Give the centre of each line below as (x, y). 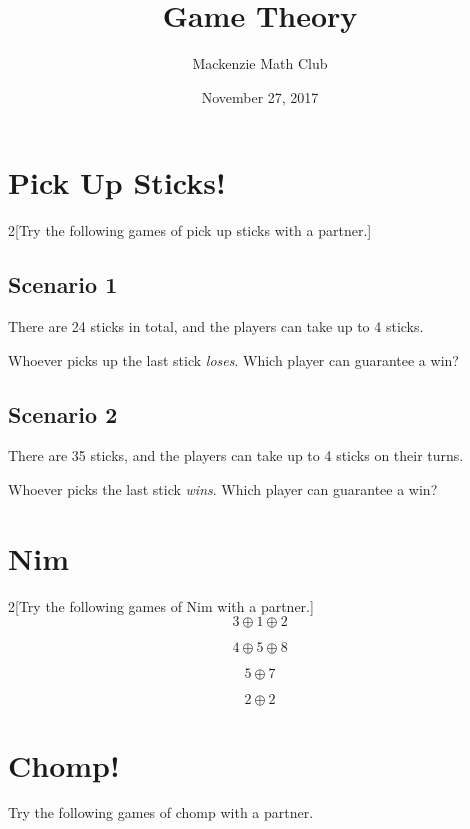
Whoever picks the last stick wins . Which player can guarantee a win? (223, 489)
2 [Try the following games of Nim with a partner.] (161, 605)
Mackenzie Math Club (260, 63)
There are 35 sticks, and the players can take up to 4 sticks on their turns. (236, 455)
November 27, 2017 (260, 96)
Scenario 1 (63, 284)
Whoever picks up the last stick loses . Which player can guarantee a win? (233, 359)
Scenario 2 (63, 413)
